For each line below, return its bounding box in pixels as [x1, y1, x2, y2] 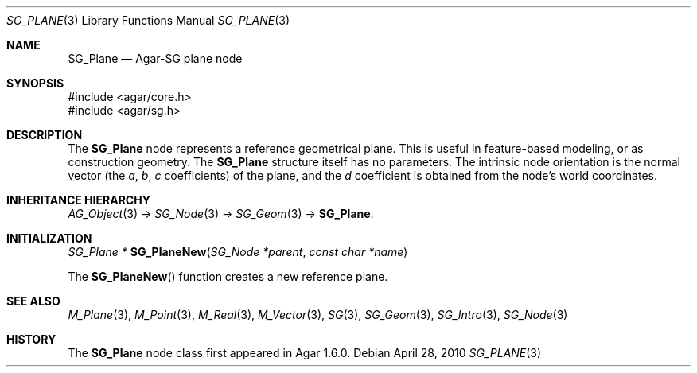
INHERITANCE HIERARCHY [6, 193, 150, 207]
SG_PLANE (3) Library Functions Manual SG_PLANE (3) [6, 14, 290, 27]
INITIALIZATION [6, 231, 92, 245]
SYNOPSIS [6, 76, 64, 90]
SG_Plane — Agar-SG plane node [68, 52, 243, 65]
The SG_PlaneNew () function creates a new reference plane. [68, 270, 388, 283]
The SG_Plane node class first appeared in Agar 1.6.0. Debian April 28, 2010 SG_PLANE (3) [68, 346, 542, 359]
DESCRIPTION [6, 128, 83, 142]
